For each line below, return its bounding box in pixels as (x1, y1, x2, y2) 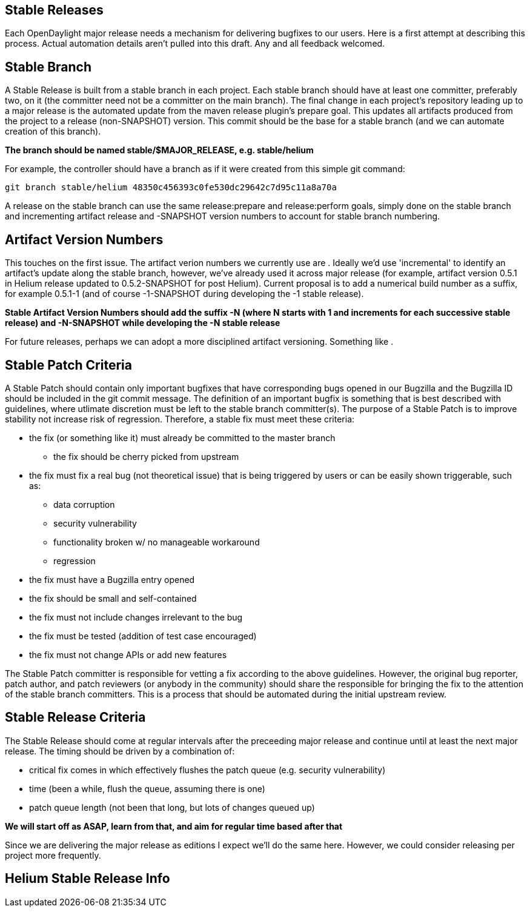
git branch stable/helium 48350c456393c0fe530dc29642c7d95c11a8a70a (5, 182, 337, 193)
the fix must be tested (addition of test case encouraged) (29, 630, 257, 641)
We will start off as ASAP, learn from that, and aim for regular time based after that (5, 820, 343, 831)
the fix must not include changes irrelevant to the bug (29, 611, 243, 622)
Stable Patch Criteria (5, 357, 132, 373)
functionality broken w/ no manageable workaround (53, 536, 260, 547)
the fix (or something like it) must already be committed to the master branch (29, 432, 336, 443)
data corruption (53, 499, 115, 510)
